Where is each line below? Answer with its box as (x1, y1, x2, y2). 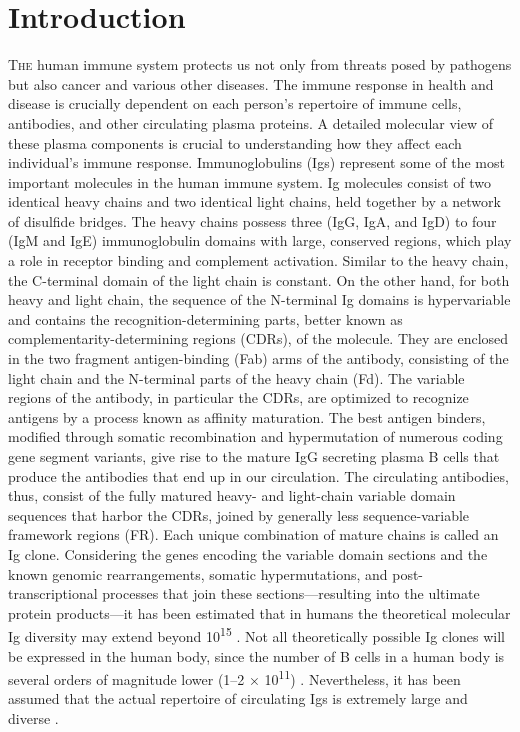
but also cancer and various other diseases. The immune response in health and (8, 73, 494, 94)
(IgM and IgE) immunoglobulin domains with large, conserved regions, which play (8, 230, 512, 251)
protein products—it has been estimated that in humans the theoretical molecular (8, 602, 511, 623)
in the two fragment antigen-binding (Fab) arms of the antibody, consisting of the (8, 348, 509, 369)
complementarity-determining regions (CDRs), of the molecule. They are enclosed (8, 328, 509, 349)
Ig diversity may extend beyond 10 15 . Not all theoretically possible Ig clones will (8, 623, 505, 646)
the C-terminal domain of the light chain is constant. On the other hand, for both (8, 269, 510, 290)
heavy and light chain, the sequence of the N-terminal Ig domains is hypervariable (8, 289, 511, 310)
